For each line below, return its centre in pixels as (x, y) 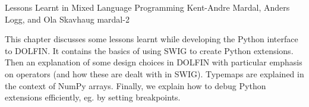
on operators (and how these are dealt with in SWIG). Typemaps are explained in (154, 73)
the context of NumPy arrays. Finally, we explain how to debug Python (135, 85)
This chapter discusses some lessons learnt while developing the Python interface (152, 39)
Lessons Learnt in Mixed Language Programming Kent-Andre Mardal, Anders (147, 7)
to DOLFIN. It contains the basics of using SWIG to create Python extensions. (149, 50)
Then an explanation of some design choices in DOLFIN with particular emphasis (154, 62)
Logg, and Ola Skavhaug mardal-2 (67, 19)
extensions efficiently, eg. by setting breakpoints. (93, 97)
